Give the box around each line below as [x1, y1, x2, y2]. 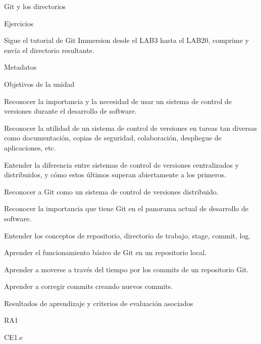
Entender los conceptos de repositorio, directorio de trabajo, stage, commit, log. [4, 230, 251, 240]
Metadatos [4, 62, 37, 72]
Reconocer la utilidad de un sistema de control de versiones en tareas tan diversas [4, 122, 257, 133]
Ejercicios [4, 18, 34, 28]
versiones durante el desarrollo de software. [4, 106, 137, 116]
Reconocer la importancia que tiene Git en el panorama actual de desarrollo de [4, 203, 248, 214]
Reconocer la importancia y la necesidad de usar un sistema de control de [4, 95, 232, 106]
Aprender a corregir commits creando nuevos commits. [4, 281, 173, 291]
